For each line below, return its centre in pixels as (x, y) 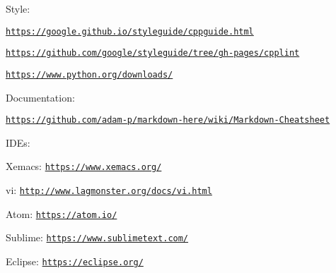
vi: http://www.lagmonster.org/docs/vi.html (109, 190)
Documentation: (40, 97)
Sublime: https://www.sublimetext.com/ (97, 237)
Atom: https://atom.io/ (62, 213)
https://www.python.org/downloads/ (89, 74)
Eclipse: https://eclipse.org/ (75, 261)
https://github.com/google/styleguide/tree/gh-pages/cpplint (153, 53)
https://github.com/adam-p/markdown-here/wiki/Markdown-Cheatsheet (168, 120)
